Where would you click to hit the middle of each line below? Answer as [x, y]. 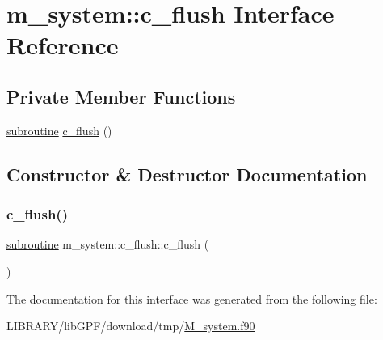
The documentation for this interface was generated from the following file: [192, 298]
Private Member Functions [121, 96]
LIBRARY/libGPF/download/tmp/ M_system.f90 [131, 326]
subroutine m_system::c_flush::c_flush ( [108, 244]
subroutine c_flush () [59, 130]
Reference [63, 45]
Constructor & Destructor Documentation [187, 174]
